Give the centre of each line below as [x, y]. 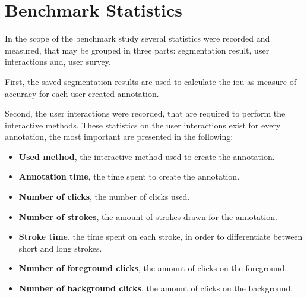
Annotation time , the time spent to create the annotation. [129, 176]
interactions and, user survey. [58, 62]
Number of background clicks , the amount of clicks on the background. [156, 288]
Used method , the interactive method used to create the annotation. [147, 156]
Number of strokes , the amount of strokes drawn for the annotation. [148, 216]
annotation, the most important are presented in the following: [119, 137]
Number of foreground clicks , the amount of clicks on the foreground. [153, 268]
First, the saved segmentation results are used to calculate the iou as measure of [151, 81]
